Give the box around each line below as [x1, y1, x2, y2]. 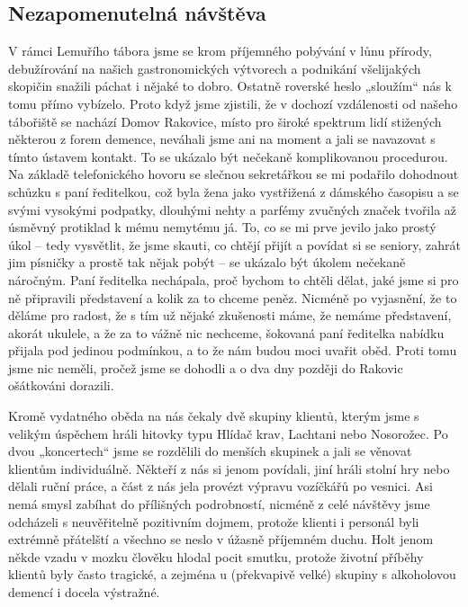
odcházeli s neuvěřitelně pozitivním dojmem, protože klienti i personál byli [8, 512, 419, 531]
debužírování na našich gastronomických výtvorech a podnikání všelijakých [8, 58, 421, 77]
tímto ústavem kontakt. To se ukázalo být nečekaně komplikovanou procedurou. [8, 147, 448, 165]
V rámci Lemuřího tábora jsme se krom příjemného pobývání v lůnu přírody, [8, 41, 432, 60]
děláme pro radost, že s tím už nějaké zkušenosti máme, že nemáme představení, [8, 306, 452, 325]
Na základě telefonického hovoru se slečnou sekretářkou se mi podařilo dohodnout [8, 165, 459, 183]
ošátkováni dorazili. [8, 376, 114, 395]
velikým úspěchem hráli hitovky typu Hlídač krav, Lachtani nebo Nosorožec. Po [8, 424, 448, 442]
